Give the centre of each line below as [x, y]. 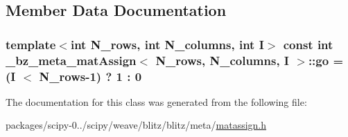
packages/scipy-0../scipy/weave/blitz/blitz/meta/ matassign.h [136, 125]
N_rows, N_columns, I [223, 60]
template [31, 44]
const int [308, 44]
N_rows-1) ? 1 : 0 [90, 76]
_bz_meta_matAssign [71, 60]
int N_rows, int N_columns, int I [167, 44]
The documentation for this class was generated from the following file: [156, 101]
